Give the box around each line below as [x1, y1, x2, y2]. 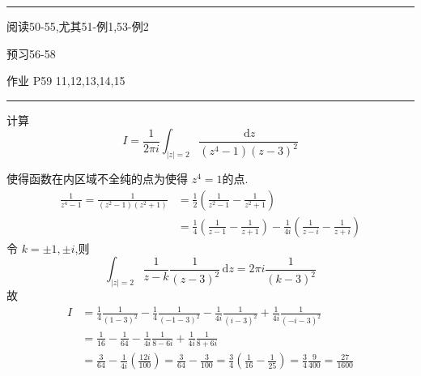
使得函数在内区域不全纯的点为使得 [6, 170, 188, 187]
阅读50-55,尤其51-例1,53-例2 [6, 18, 149, 34]
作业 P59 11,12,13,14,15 [6, 72, 125, 89]
